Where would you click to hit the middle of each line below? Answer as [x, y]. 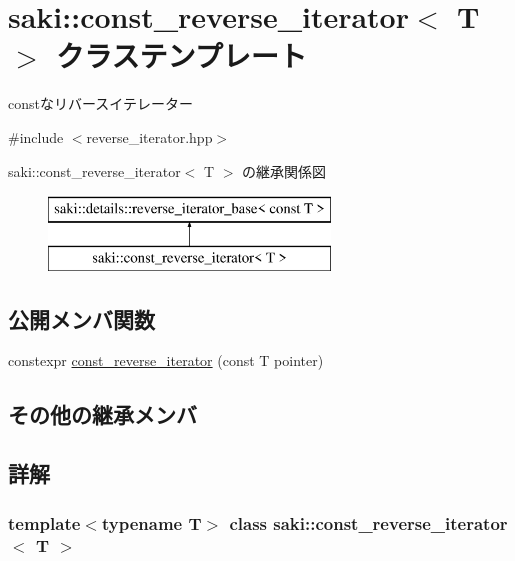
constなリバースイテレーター [100, 103]
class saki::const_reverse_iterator [368, 522]
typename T [151, 522]
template [44, 522]
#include [36, 136]
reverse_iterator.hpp [149, 136]
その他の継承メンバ [102, 414]
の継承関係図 [284, 170]
